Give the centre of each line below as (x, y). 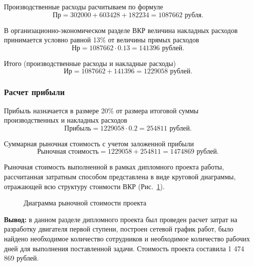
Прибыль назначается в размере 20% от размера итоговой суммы (101, 110)
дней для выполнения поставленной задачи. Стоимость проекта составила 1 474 (124, 248)
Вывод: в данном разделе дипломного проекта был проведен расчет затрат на (121, 219)
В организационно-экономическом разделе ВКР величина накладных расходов (121, 30)
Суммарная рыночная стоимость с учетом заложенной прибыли (99, 143)
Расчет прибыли (34, 92)
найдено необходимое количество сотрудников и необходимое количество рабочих (127, 238)
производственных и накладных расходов (66, 120)
